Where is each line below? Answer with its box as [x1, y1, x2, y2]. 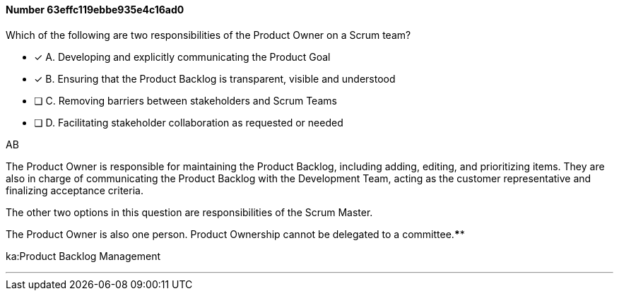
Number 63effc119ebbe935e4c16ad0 [6, 4, 184, 16]
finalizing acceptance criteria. [6, 184, 143, 196]
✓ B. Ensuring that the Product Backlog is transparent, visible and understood [34, 72, 396, 85]
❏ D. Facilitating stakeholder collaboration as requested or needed [34, 116, 343, 129]
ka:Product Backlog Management [6, 249, 160, 262]
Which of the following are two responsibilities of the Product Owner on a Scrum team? [6, 28, 411, 41]
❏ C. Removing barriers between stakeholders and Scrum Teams [34, 94, 337, 107]
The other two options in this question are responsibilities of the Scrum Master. [6, 206, 373, 218]
